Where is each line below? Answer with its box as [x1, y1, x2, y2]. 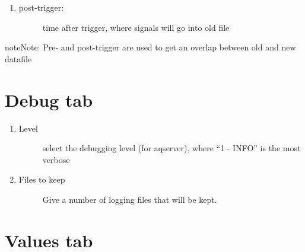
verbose [42, 153, 70, 165]
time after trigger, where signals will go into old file [42, 21, 230, 33]
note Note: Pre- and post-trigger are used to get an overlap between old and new [5, 41, 296, 53]
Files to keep [18, 173, 65, 186]
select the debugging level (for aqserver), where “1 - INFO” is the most [42, 142, 301, 154]
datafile [5, 52, 32, 65]
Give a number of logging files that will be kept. [42, 193, 217, 205]
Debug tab [5, 87, 93, 111]
